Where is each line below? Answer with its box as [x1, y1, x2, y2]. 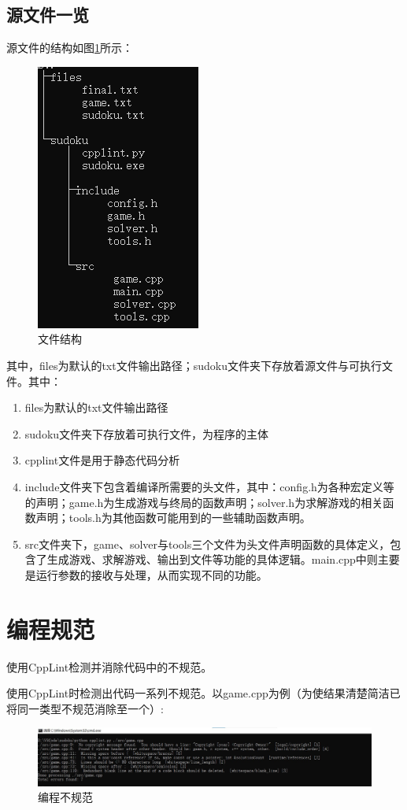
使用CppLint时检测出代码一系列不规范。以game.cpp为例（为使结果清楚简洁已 [6, 685, 401, 701]
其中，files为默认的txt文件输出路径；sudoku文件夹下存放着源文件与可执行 [6, 357, 382, 373]
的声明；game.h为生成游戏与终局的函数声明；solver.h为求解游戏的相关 [24, 494, 383, 510]
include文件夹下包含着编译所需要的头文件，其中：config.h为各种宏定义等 [24, 478, 394, 494]
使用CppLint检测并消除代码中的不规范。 [6, 658, 213, 675]
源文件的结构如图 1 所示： [6, 39, 133, 56]
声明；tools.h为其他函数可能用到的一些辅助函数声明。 [35, 509, 311, 526]
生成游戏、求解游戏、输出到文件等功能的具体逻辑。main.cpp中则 [46, 551, 378, 568]
